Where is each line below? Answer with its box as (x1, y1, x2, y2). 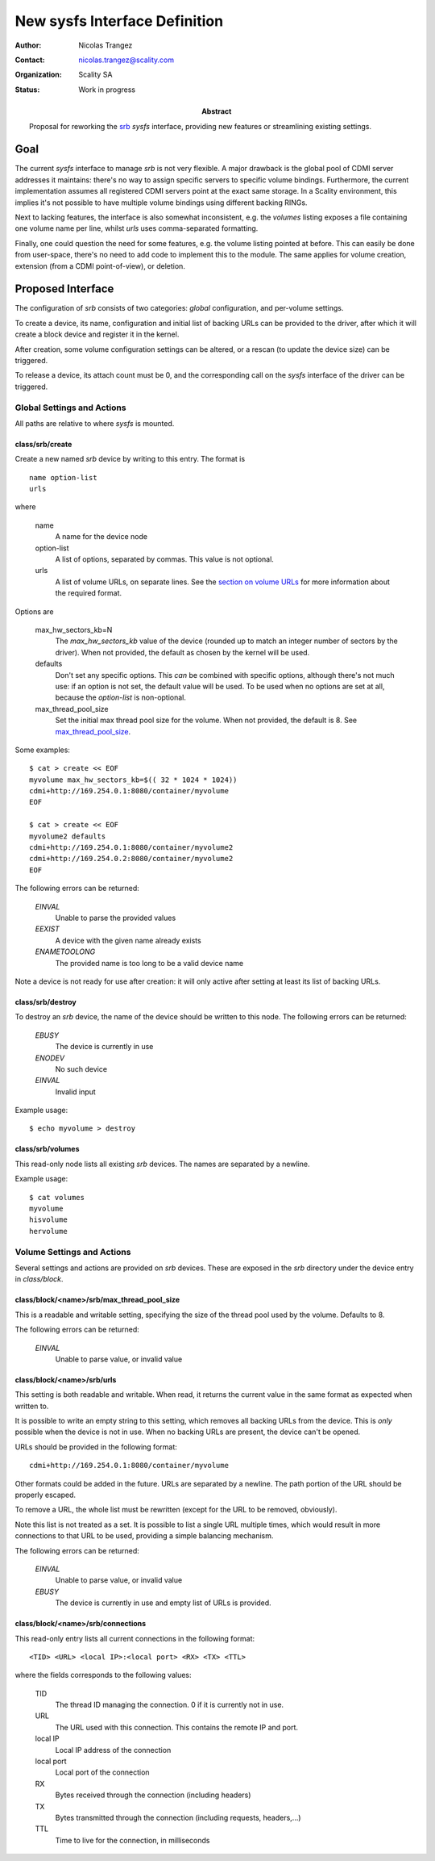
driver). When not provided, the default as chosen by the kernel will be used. (55, 647, 310, 657)
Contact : (14, 55, 46, 65)
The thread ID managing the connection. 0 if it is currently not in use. (55, 1700, 284, 1710)
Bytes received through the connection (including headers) (55, 1790, 251, 1800)
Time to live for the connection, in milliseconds (55, 1835, 210, 1845)
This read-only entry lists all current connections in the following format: (14, 1633, 255, 1643)
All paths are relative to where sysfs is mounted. (14, 418, 175, 428)
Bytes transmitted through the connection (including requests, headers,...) (55, 1813, 301, 1822)
